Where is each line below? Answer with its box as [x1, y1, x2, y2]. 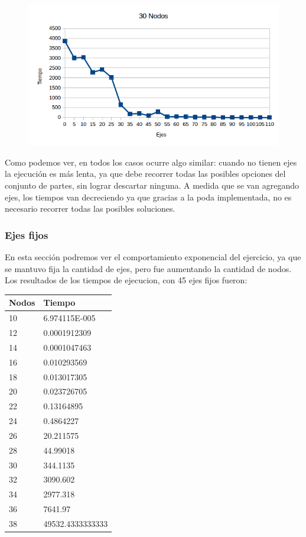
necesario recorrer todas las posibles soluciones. [5, 202, 175, 215]
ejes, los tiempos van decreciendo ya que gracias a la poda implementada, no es [5, 190, 292, 203]
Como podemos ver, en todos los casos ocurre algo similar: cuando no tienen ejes [5, 156, 297, 168]
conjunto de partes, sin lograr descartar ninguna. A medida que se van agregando [5, 179, 299, 192]
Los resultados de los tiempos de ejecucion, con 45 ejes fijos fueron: [5, 274, 248, 286]
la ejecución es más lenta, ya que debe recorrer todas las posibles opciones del [5, 167, 286, 180]
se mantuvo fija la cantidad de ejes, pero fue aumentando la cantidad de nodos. [5, 262, 292, 274]
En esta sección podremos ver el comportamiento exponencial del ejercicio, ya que [5, 251, 301, 263]
